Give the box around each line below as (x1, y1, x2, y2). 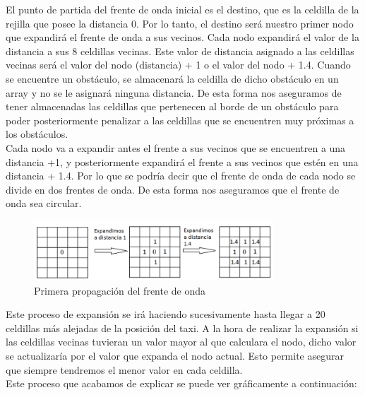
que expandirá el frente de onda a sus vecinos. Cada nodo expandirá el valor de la (6, 30, 359, 45)
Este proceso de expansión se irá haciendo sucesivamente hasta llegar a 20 (6, 307, 325, 322)
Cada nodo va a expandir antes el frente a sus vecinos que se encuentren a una (6, 140, 346, 155)
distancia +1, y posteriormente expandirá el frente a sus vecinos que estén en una (6, 154, 359, 169)
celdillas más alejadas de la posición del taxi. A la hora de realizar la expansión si (6, 320, 359, 335)
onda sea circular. (6, 196, 82, 211)
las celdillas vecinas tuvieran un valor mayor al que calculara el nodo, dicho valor (6, 334, 357, 349)
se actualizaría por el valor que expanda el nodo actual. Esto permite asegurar (6, 348, 344, 362)
